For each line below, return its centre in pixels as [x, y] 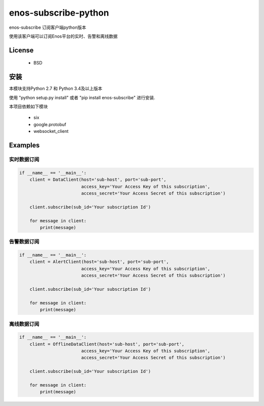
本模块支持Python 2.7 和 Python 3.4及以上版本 [56, 88]
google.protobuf [50, 124]
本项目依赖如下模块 [28, 107]
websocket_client [51, 131]
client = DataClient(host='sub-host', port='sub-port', [98, 180]
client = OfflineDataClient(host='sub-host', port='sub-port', [107, 344]
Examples [24, 145]
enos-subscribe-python [59, 13]
